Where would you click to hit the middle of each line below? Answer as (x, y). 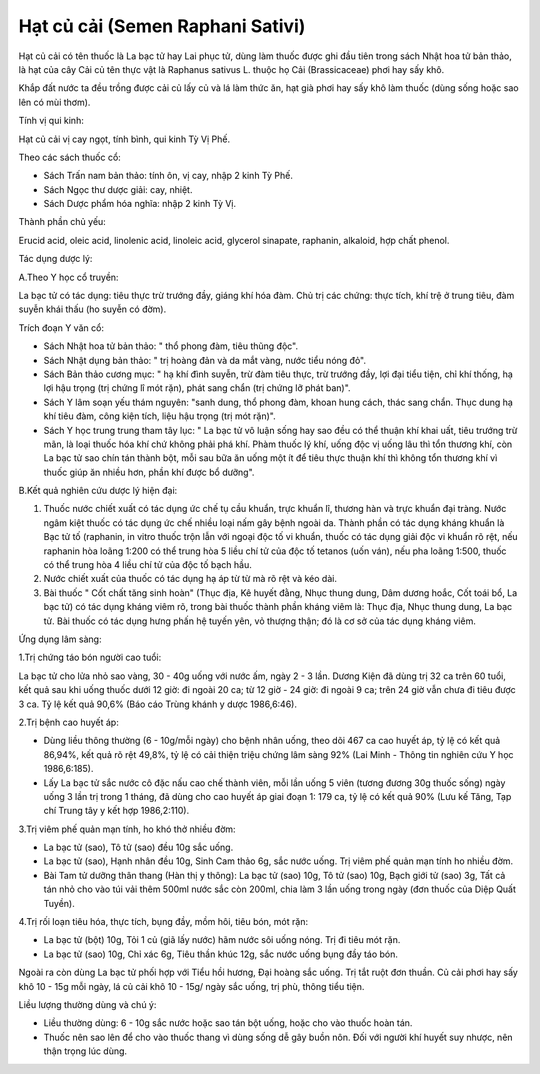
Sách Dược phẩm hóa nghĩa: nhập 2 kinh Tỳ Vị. (140, 204)
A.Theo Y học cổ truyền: (68, 277)
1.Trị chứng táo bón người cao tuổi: (90, 657)
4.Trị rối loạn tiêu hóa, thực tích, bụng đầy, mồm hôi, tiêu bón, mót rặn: (163, 922)
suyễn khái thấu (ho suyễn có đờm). (92, 309)
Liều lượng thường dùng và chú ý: (87, 1004)
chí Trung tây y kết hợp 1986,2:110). (116, 811)
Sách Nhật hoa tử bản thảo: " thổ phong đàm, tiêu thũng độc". (171, 346)
